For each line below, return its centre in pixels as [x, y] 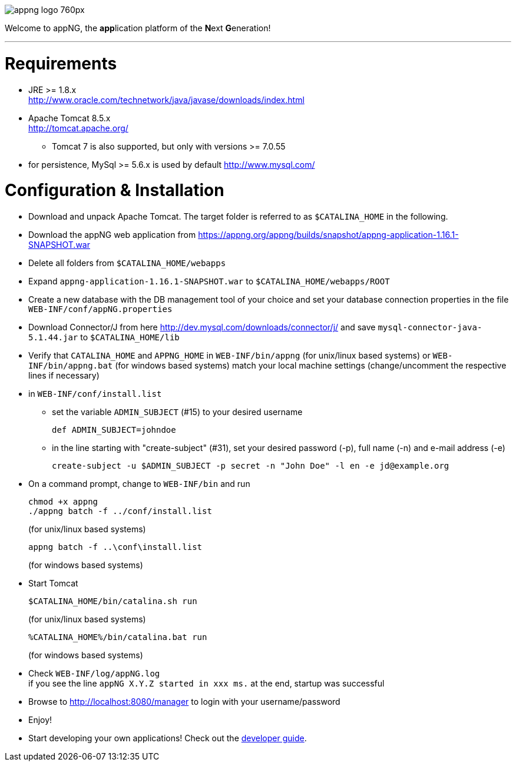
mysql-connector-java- [430, 327]
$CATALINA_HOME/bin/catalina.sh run [113, 601]
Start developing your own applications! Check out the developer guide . [168, 738]
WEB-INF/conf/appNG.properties [100, 309]
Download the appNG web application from [112, 235]
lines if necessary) [64, 375]
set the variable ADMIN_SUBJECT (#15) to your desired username [177, 412]
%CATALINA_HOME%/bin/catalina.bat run [118, 637]
